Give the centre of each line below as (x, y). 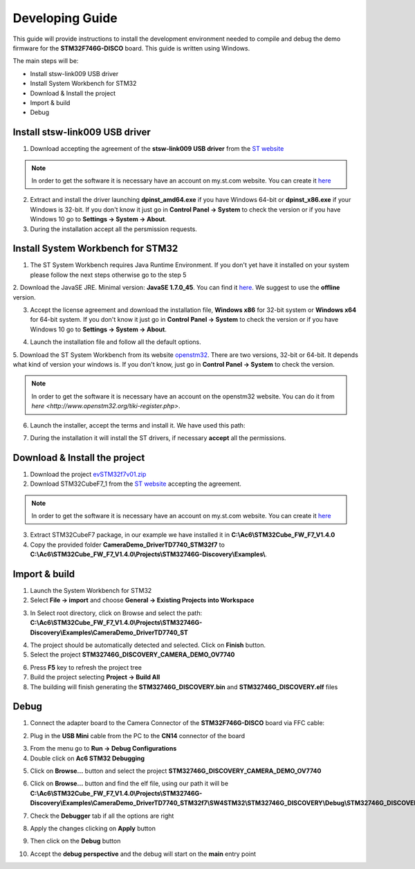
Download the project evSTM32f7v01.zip (88, 474)
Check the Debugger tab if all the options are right (102, 816)
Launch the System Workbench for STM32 (91, 591)
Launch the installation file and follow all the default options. (116, 342)
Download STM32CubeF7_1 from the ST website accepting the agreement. (136, 484)
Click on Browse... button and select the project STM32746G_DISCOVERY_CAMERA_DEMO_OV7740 (176, 771)
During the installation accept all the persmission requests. (113, 229)
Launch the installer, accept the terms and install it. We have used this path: (138, 425)
